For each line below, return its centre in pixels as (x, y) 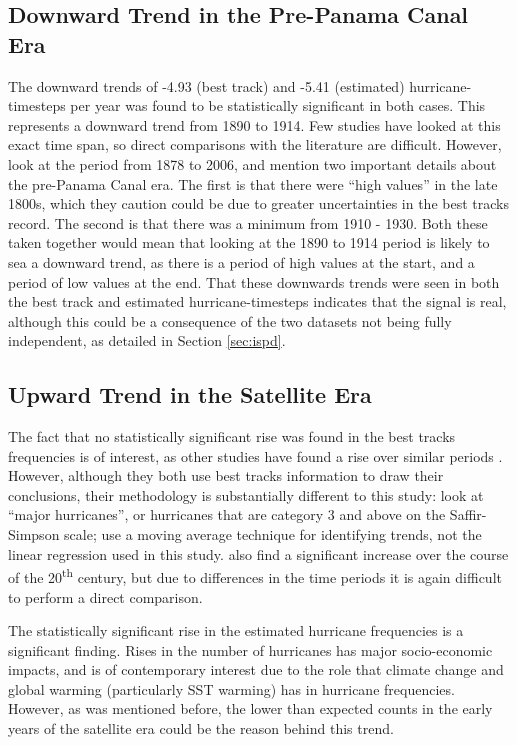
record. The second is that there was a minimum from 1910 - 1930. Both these (248, 222)
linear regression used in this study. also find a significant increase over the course (258, 553)
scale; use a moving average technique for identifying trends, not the (273, 534)
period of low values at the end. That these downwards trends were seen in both (254, 281)
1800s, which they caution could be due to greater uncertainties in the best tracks (258, 203)
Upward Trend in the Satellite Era (190, 394)
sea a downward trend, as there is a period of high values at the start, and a (241, 261)
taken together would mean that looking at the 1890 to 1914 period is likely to (249, 242)
